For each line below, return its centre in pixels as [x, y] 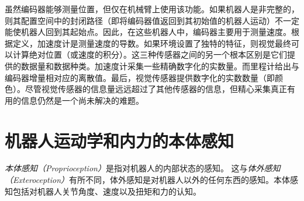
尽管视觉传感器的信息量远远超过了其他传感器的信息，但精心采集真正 [156, 89]
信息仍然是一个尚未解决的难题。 [82, 100]
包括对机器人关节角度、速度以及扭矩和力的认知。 [107, 191]
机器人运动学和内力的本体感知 [120, 140]
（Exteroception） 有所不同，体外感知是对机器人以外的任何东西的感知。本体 [147, 180]
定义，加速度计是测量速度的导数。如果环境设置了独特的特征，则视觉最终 [152, 43]
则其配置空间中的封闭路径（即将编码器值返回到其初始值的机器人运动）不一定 [152, 20]
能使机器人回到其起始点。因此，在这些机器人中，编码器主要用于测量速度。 [148, 32]
